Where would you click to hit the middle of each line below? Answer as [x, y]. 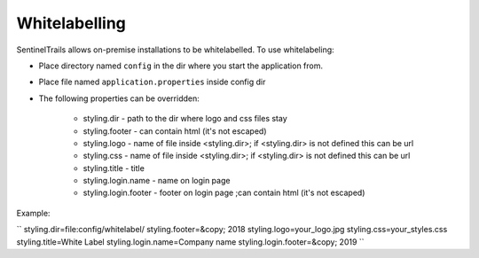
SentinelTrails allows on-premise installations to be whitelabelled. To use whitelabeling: [175, 50]
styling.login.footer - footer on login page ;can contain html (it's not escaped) [224, 193]
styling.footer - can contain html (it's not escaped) [175, 131]
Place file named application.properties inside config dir [152, 82]
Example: [33, 213]
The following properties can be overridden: [119, 98]
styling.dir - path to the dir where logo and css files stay [185, 119]
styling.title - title [114, 168]
